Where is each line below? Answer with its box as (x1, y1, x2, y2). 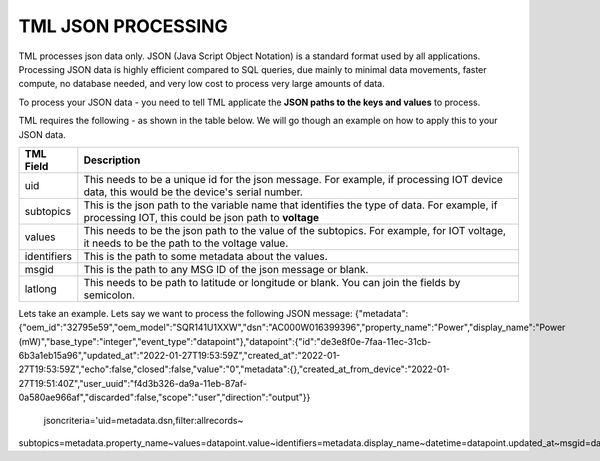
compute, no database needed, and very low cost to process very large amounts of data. (18, 78, 385, 90)
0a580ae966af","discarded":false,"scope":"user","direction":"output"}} (18, 391, 311, 404)
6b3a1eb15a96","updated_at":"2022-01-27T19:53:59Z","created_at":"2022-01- (18, 350, 341, 362)
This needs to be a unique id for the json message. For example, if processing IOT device (83, 172, 504, 186)
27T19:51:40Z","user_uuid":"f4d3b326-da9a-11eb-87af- (18, 377, 247, 389)
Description (83, 153, 141, 167)
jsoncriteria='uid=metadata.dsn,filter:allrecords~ (43, 414, 244, 426)
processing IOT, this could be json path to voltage (83, 210, 320, 224)
